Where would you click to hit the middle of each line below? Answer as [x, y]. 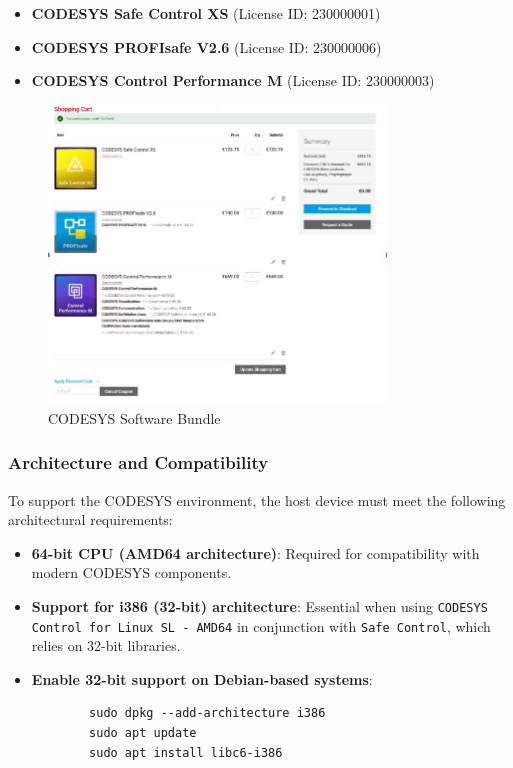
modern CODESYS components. [131, 572]
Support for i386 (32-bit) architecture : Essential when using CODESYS [259, 605]
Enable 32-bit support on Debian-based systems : [202, 678]
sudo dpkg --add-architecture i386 [207, 713]
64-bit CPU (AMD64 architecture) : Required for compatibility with [255, 552]
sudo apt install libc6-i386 [186, 752]
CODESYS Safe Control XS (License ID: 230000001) [206, 13]
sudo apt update [143, 732]
